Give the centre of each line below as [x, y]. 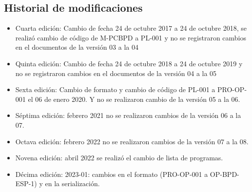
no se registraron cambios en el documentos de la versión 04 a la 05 [116, 73]
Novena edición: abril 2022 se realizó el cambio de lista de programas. [119, 158]
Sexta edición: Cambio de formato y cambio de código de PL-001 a [115, 89]
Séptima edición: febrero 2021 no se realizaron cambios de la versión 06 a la [128, 115]
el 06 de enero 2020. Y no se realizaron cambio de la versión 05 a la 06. [134, 99]
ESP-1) [26, 183]
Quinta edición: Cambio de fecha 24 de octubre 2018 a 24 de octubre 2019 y [129, 63]
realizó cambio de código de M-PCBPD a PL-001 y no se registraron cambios [131, 37]
